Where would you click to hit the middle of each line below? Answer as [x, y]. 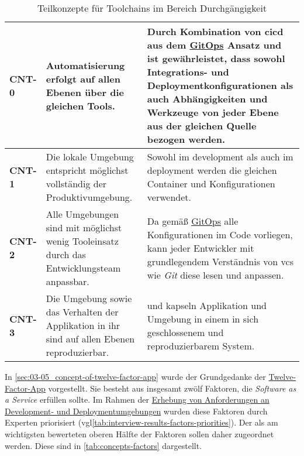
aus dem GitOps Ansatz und [214, 45]
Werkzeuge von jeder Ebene [213, 112]
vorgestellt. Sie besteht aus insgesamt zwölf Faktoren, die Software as [172, 388]
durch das [66, 254]
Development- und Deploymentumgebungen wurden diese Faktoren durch [136, 411]
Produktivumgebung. [89, 197]
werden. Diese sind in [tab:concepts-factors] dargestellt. [103, 445]
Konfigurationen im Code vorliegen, [220, 234]
